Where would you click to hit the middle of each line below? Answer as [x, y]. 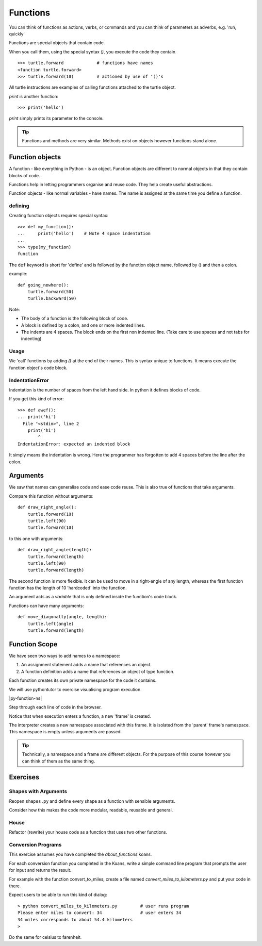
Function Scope [33, 644]
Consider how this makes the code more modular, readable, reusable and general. [91, 810]
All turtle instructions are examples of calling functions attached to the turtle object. [92, 87]
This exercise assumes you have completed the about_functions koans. [81, 854]
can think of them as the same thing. [58, 761]
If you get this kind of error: [36, 399]
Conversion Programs [35, 845]
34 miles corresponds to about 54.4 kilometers [75, 920]
